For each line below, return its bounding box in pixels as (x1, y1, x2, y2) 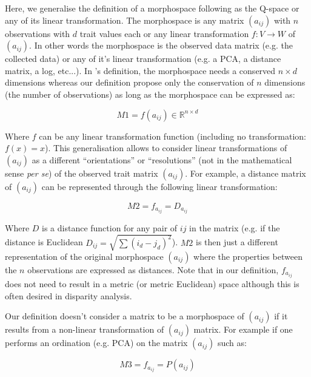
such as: (217, 336, 247, 349)
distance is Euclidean (5, 236, 83, 248)
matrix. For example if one (193, 323, 293, 336)
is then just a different (196, 236, 278, 248)
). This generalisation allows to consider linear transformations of (45, 141, 287, 154)
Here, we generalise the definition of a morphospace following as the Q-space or (5, 2, 299, 14)
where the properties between (193, 250, 303, 262)
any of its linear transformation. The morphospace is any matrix (5, 13, 244, 26)
